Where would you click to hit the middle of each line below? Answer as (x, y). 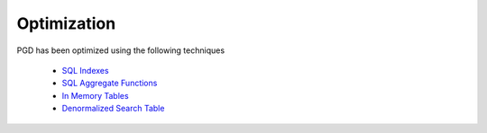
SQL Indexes (85, 70)
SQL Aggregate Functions (110, 83)
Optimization (66, 23)
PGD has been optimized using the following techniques (121, 50)
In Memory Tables (96, 95)
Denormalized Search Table (113, 109)
